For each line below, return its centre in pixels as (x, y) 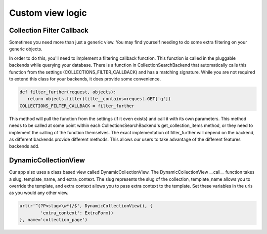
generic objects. (26, 49)
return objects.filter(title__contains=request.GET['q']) (99, 99)
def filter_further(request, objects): (68, 92)
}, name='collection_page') (53, 220)
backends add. (24, 146)
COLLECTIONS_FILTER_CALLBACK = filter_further (77, 106)
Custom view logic (48, 13)
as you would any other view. (39, 193)
